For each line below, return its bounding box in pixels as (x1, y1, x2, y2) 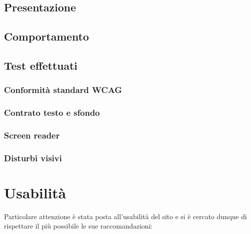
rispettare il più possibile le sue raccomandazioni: (4, 221, 153, 231)
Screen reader (4, 129, 60, 141)
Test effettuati (4, 57, 78, 73)
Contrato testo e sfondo (4, 106, 100, 119)
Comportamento (4, 29, 89, 44)
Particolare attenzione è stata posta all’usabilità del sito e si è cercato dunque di (4, 211, 247, 221)
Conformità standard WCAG (4, 84, 122, 96)
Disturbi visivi (4, 151, 62, 164)
